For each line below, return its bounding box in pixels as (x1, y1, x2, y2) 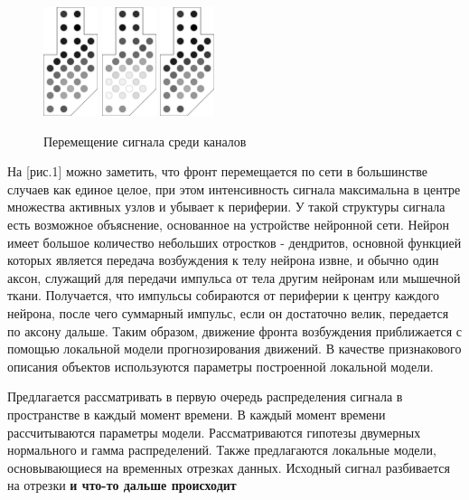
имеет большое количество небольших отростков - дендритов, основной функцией (7, 232, 462, 251)
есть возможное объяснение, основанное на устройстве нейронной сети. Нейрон (7, 214, 449, 233)
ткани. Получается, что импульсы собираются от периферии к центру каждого (7, 286, 439, 305)
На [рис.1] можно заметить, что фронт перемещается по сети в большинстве (7, 162, 428, 181)
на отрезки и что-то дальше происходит (7, 476, 237, 495)
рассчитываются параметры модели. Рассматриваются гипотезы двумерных (7, 422, 421, 441)
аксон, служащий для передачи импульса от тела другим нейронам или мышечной (7, 268, 461, 287)
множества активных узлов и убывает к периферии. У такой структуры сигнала (7, 197, 446, 216)
